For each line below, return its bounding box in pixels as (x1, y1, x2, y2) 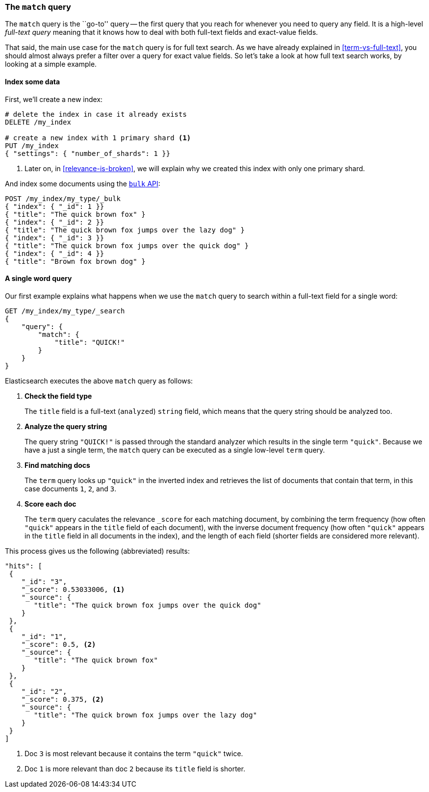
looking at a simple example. (5, 60, 97, 69)
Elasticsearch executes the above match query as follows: (5, 376, 193, 385)
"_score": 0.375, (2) (21, 695, 104, 703)
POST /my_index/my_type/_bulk (5, 194, 121, 203)
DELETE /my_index (5, 118, 71, 126)
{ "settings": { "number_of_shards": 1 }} (5, 149, 171, 157)
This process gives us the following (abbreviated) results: (5, 546, 190, 555)
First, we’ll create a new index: (5, 95, 103, 103)
